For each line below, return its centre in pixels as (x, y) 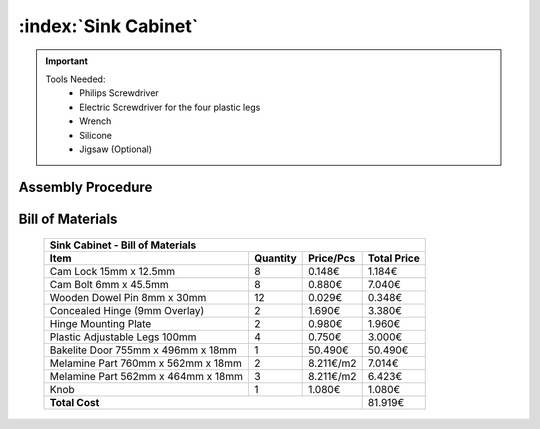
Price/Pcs (332, 258)
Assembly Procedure (85, 186)
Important (67, 61)
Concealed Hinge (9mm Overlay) (127, 311)
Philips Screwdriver (119, 93)
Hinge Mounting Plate (100, 324)
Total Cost (74, 403)
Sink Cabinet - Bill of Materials (123, 245)
